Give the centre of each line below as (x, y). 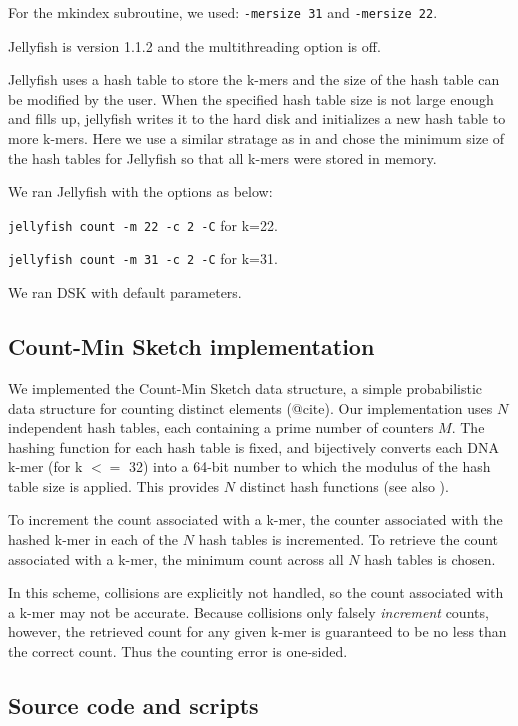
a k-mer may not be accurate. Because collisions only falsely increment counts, (248, 611)
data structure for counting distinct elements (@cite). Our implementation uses (250, 407)
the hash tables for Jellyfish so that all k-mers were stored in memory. (222, 157)
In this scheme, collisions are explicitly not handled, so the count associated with (256, 592)
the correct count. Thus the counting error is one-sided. (178, 651)
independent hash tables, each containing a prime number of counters (221, 427)
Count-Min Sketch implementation (191, 346)
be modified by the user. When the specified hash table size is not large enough (251, 98)
